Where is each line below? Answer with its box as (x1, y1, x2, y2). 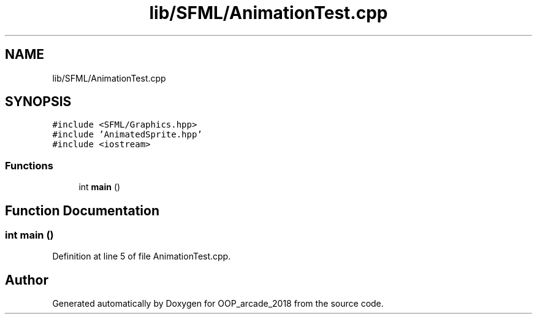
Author (5, 272, 48, 288)
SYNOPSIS (5, 94, 72, 110)
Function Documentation (5, 202, 159, 218)
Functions (5, 159, 53, 172)
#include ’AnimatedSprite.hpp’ (52, 129, 202, 140)
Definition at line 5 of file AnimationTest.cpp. (52, 251, 231, 262)
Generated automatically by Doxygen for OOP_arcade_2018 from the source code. (52, 298, 384, 309)
